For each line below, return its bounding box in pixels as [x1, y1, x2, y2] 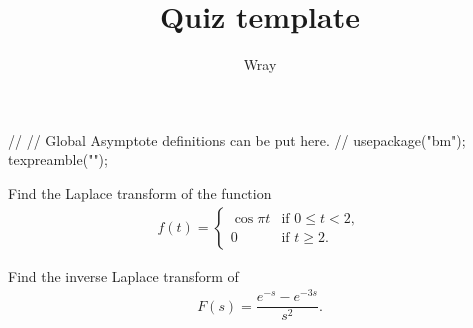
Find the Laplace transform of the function [8, 182, 272, 203]
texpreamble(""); [8, 149, 108, 170]
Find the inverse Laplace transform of [8, 265, 239, 286]
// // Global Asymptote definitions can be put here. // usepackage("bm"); [8, 129, 466, 150]
